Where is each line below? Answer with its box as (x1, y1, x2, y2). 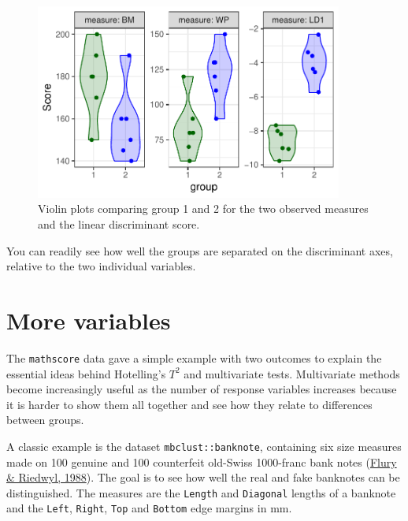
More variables (6, 303, 171, 336)
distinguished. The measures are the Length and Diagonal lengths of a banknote (6, 484, 396, 501)
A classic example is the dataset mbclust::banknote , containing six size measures (6, 437, 402, 454)
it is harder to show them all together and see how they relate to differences (6, 396, 373, 412)
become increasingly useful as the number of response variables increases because (6, 381, 397, 397)
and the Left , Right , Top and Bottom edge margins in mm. (6, 500, 292, 516)
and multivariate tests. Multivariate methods (184, 365, 400, 381)
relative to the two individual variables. (6, 258, 196, 274)
